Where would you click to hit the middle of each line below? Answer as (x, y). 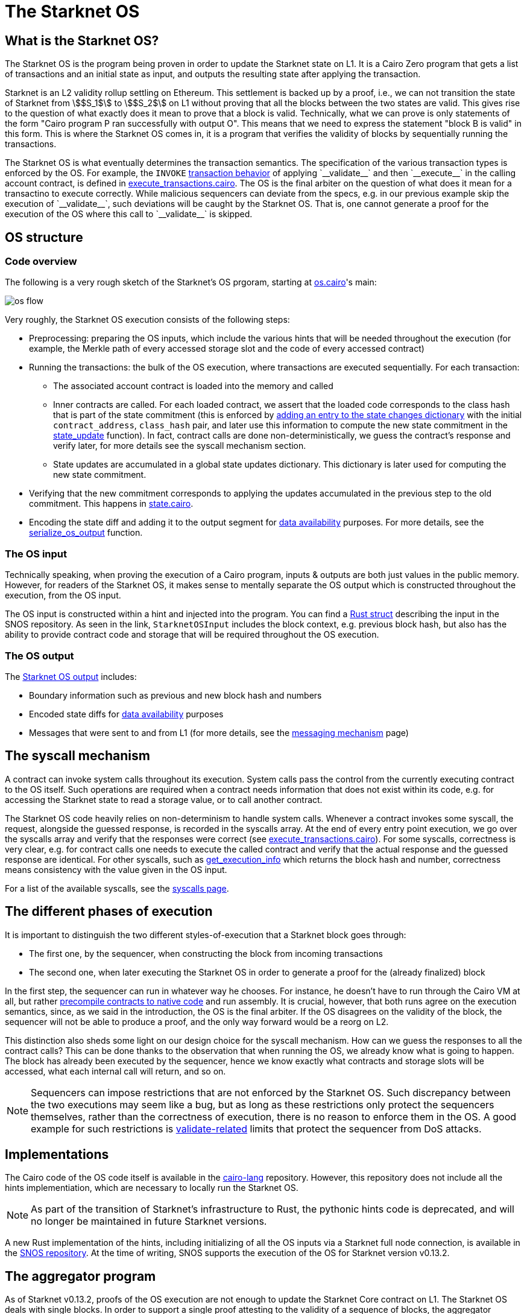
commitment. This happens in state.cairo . (111, 504)
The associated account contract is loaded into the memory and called (193, 386)
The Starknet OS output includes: (71, 676)
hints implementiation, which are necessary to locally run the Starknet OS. (152, 1188)
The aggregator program (80, 1276)
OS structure (44, 237)
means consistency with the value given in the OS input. (116, 869)
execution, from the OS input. (63, 595)
